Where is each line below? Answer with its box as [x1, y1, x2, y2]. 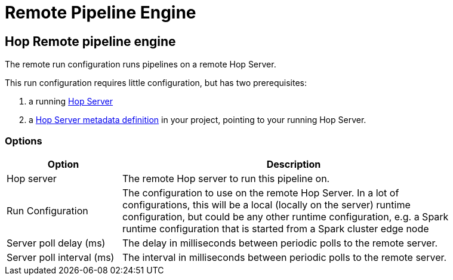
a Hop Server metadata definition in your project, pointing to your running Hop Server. [29, 115, 366, 125]
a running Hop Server [29, 96, 113, 107]
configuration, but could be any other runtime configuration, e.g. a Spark [122, 210, 449, 223]
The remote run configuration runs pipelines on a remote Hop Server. [5, 59, 276, 70]
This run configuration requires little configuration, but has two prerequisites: [5, 78, 307, 88]
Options [5, 134, 42, 147]
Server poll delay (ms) [7, 236, 106, 249]
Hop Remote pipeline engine [5, 33, 176, 49]
